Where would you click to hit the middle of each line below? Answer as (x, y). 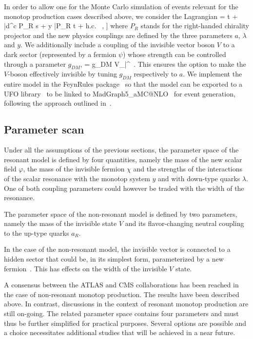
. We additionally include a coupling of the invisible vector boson (118, 45)
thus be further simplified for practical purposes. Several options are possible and (125, 323)
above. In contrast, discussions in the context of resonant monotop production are (126, 304)
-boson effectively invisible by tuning (62, 74)
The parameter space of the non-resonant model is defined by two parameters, (121, 214)
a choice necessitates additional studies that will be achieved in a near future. (120, 332)
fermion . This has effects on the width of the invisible (86, 268)
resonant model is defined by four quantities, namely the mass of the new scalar (123, 159)
